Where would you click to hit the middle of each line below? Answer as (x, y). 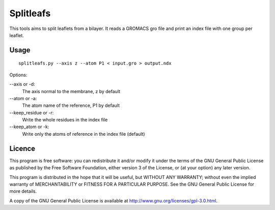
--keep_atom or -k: (29, 127)
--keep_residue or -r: (32, 112)
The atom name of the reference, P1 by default (71, 106)
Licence (22, 148)
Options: (18, 75)
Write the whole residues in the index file (65, 120)
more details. (23, 191)
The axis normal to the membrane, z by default (71, 91)
